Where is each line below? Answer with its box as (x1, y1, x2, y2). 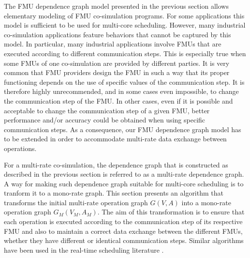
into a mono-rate (181, 197, 231, 207)
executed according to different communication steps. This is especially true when (4, 48, 246, 58)
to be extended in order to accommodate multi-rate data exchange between (4, 134, 227, 144)
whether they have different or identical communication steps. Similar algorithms (4, 235, 244, 245)
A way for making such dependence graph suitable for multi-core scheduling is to (4, 178, 244, 188)
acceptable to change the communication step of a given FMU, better (4, 105, 210, 115)
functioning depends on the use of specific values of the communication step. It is (4, 76, 245, 87)
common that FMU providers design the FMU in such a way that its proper (4, 67, 230, 77)
